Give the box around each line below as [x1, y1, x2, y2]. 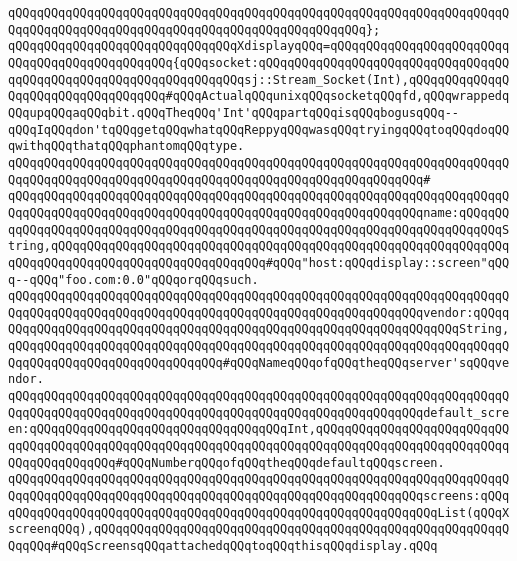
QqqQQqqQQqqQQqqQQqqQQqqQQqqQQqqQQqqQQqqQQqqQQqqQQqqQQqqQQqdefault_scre [8, 405, 510, 420]
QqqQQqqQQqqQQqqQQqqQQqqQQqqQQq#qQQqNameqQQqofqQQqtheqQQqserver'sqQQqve [8, 355, 510, 370]
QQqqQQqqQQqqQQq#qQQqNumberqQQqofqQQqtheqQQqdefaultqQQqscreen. [8, 455, 445, 470]
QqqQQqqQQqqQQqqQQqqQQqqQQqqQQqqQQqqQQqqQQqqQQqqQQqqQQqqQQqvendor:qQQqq [8, 305, 510, 320]
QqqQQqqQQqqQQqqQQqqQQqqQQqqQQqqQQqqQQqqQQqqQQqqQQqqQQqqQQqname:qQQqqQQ [8, 205, 510, 220]
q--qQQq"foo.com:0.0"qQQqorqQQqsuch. [8, 272, 259, 287]
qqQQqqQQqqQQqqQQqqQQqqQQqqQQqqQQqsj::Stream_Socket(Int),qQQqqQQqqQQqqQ [8, 72, 510, 87]
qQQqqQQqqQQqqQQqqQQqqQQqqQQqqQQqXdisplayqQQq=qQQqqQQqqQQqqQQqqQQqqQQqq [8, 39, 510, 54]
